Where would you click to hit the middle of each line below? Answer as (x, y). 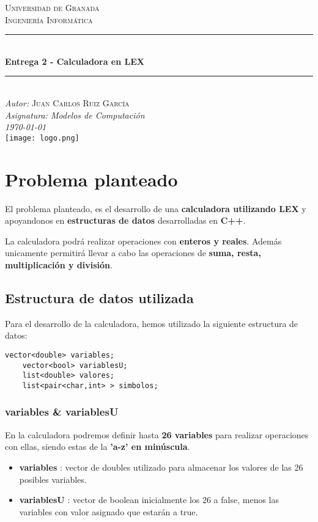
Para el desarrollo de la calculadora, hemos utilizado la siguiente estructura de (152, 323)
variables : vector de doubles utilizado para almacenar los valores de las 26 (161, 467)
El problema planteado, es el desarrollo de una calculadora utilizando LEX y (156, 208)
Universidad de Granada (52, 7)
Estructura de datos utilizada (99, 297)
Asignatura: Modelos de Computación (75, 115)
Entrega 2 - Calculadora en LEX (75, 61)
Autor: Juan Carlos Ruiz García (67, 102)
